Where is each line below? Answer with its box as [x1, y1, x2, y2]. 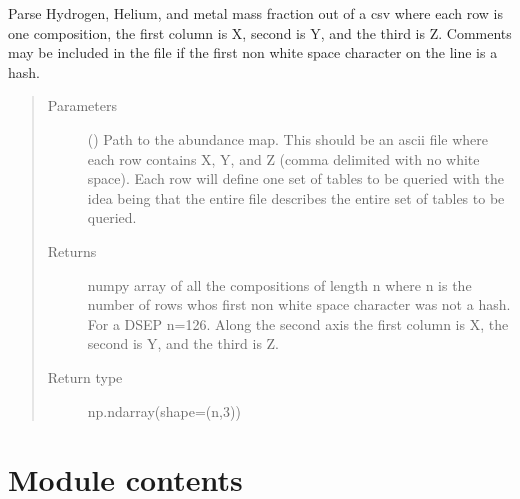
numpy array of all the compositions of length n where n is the [87, 274, 472, 295]
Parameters [47, 95, 117, 116]
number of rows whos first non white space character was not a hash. [87, 294, 511, 315]
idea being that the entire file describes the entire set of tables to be [87, 187, 505, 208]
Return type [47, 366, 123, 387]
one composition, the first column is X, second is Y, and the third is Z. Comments [8, 22, 512, 43]
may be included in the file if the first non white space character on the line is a [8, 42, 498, 63]
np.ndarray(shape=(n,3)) [87, 400, 241, 421]
